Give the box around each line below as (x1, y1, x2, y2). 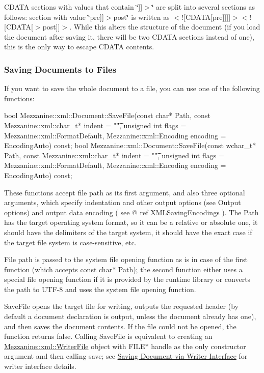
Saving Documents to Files (4, 63, 117, 75)
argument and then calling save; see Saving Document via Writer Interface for (4, 351, 248, 361)
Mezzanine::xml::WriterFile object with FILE (4, 340, 145, 351)
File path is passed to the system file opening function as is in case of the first (4, 254, 248, 265)
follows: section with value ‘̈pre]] (4, 11, 104, 22)
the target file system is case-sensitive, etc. (4, 237, 137, 247)
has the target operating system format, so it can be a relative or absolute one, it (4, 217, 258, 227)
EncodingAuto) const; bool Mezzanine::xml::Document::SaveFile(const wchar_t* (4, 140, 256, 151)
